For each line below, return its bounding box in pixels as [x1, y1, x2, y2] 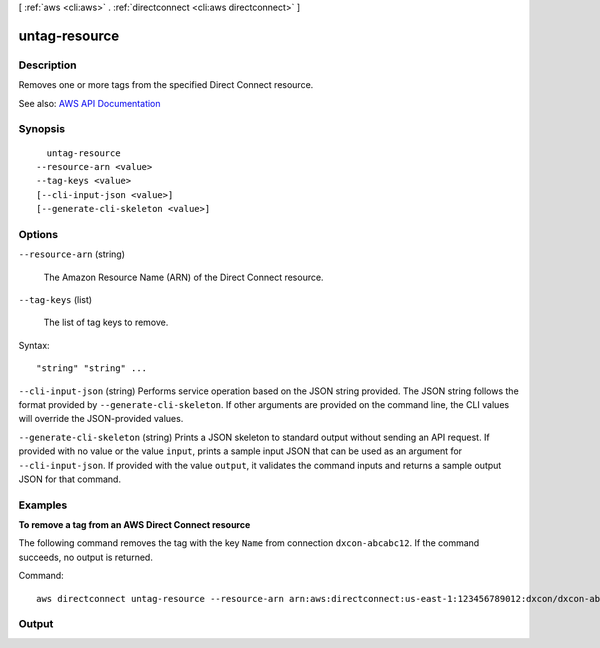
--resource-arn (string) [18, 248, 125, 260]
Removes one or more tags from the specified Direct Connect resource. [18, 79, 314, 91]
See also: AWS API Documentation [18, 97, 161, 109]
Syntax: [18, 339, 50, 351]
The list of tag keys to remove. [43, 316, 169, 329]
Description [18, 58, 77, 72]
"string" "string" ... [36, 363, 148, 374]
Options [18, 227, 59, 241]
